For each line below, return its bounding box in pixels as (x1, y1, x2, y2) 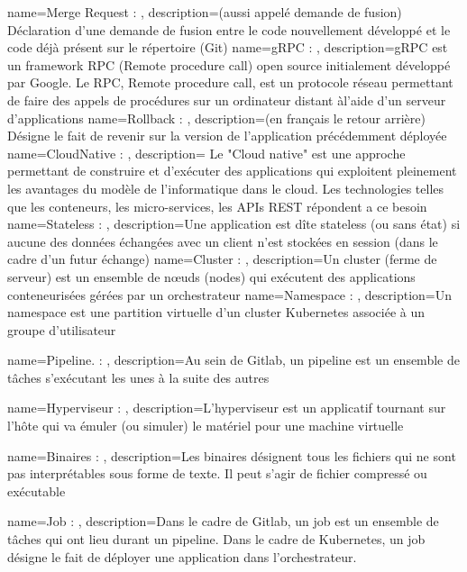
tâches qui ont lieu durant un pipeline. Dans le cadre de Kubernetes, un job (7, 530, 426, 549)
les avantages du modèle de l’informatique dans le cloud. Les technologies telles (7, 178, 444, 197)
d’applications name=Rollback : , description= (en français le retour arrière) (7, 108, 426, 127)
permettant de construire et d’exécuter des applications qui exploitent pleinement (7, 161, 457, 180)
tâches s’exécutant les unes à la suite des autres (7, 368, 270, 386)
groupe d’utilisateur (7, 320, 116, 339)
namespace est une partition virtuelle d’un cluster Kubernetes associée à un (7, 303, 425, 322)
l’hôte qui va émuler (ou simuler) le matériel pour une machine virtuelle (7, 416, 404, 435)
